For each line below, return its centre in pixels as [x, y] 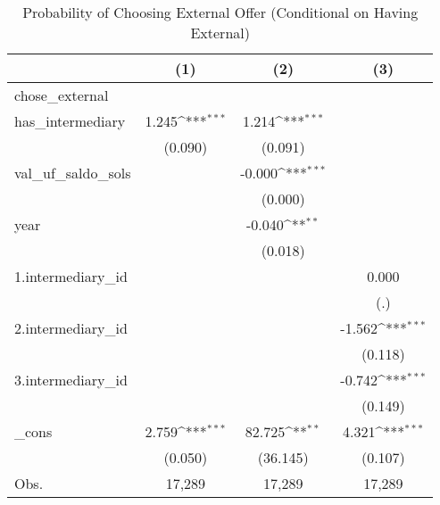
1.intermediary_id [71, 276]
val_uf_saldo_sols [73, 173]
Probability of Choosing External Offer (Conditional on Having [220, 12]
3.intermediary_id [71, 380]
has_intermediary [70, 121]
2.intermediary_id [71, 328]
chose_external [62, 95]
